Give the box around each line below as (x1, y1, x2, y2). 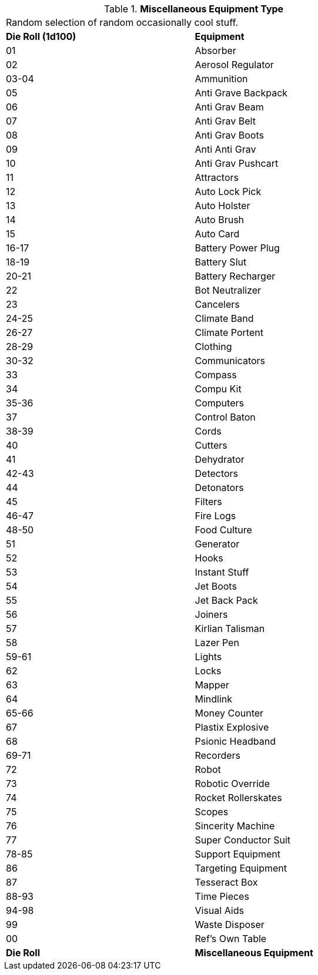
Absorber (195, 45, 236, 56)
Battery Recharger (195, 270, 276, 282)
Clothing (195, 341, 232, 352)
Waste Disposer (195, 919, 265, 930)
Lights (195, 651, 222, 663)
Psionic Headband (195, 735, 276, 747)
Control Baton (195, 411, 256, 423)
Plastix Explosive (195, 721, 269, 733)
